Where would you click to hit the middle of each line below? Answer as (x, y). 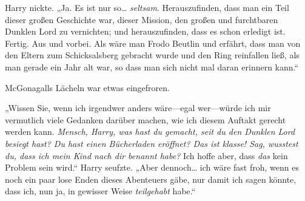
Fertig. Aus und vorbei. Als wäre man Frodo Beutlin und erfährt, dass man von (153, 43)
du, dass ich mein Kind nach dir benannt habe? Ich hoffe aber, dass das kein (146, 155)
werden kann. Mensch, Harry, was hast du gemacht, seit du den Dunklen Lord (150, 131)
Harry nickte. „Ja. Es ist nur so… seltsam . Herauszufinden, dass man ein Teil (147, 7)
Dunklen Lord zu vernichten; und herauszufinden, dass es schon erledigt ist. (145, 31)
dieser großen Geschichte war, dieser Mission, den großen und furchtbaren (142, 19)
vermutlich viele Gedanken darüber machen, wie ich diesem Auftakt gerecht (146, 119)
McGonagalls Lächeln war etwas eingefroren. (87, 87)
